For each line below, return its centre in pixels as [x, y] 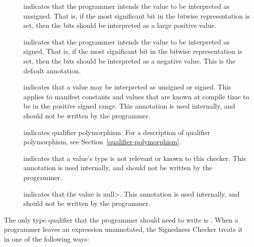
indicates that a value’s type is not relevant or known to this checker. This [135, 158]
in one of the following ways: [47, 238]
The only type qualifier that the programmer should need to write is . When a [121, 219]
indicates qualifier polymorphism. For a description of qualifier [117, 132]
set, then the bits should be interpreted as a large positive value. [120, 25]
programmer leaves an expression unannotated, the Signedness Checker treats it [123, 229]
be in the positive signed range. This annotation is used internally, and [129, 106]
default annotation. [52, 70]
